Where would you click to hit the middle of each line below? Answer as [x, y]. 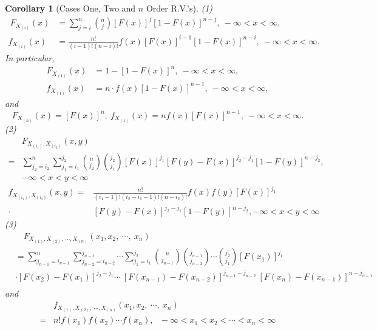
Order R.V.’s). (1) [179, 8]
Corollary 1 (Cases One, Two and [70, 8]
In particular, [30, 58]
